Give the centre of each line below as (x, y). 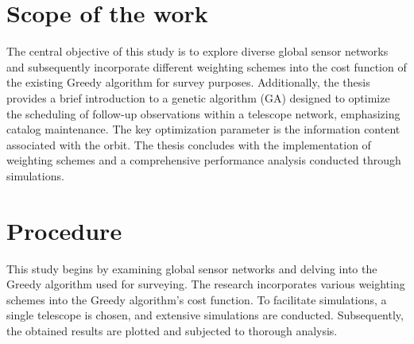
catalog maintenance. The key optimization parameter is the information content (203, 129)
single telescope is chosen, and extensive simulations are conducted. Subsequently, (205, 315)
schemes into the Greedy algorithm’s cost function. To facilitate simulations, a (197, 299)
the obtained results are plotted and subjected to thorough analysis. (172, 330)
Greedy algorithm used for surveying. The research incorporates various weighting (206, 284)
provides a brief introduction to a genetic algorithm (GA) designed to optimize (198, 97)
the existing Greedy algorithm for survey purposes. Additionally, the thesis (188, 82)
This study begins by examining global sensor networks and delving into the (192, 268)
